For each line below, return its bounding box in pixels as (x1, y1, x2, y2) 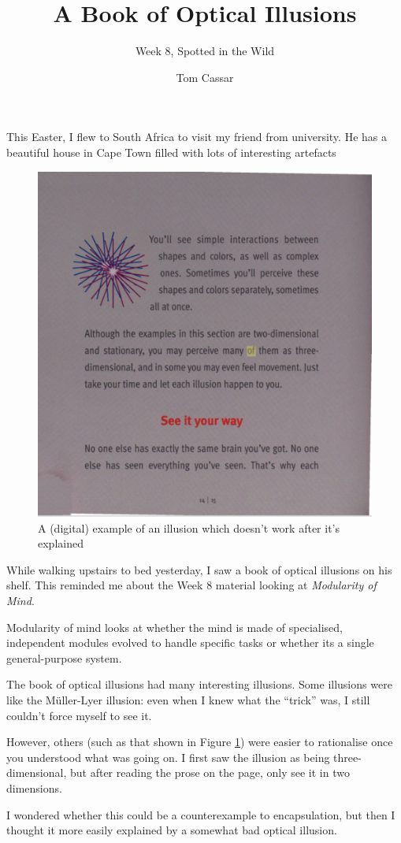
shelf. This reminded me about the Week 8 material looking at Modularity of (6, 577, 377, 593)
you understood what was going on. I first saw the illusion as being (6, 748, 330, 765)
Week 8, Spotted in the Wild (135, 43, 275, 59)
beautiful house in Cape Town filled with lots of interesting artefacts (6, 143, 336, 160)
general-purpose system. (6, 649, 122, 666)
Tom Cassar (176, 69, 234, 85)
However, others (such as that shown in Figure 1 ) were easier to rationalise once (6, 733, 393, 750)
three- (333, 748, 362, 765)
